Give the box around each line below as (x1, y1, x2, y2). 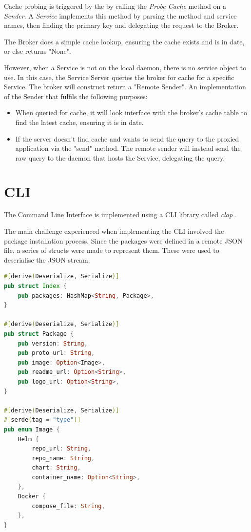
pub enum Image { (4, 426, 60, 433)
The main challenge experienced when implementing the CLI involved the (4, 226, 224, 236)
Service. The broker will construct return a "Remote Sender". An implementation (4, 82, 246, 92)
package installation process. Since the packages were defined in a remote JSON (4, 235, 243, 246)
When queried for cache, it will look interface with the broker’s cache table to (15, 107, 247, 118)
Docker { (18, 493, 46, 500)
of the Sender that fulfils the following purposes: (4, 91, 148, 101)
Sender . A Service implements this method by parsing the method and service (4, 10, 237, 20)
